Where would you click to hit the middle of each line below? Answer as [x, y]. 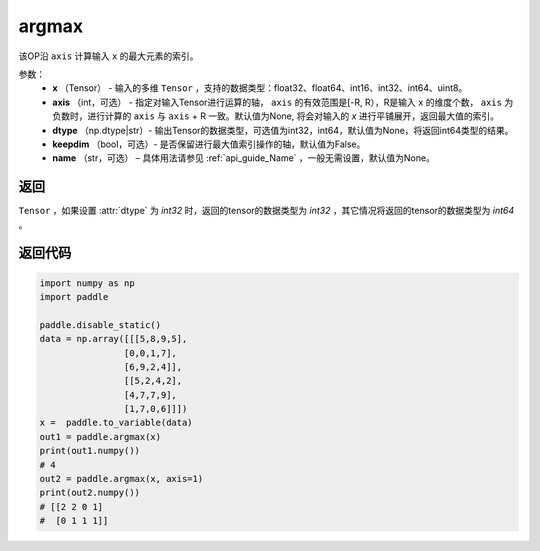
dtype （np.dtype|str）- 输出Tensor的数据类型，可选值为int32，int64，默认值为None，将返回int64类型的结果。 [283, 130]
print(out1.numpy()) [89, 451]
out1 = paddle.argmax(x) [100, 436]
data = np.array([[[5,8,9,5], [113, 339]
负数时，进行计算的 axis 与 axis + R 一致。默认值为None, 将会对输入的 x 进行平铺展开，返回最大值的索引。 [276, 116]
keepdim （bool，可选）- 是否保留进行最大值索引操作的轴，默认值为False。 [209, 144]
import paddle [74, 296]
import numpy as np [87, 283]
